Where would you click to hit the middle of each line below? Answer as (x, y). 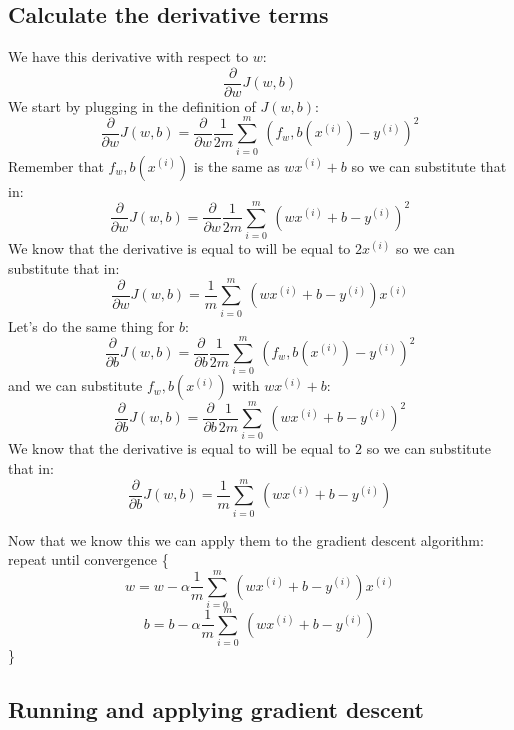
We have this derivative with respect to (128, 56)
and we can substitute (75, 385)
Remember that (56, 165)
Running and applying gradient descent (216, 709)
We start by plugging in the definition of (132, 105)
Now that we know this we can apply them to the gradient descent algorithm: (246, 539)
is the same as (236, 165)
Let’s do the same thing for (91, 325)
